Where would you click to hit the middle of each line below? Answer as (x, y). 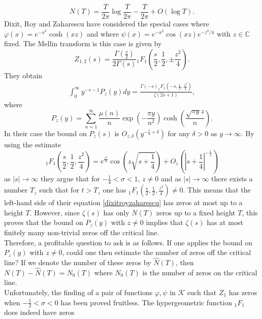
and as (171, 179)
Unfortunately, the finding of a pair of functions (78, 292)
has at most (225, 222)
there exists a (232, 179)
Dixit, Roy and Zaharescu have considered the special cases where (107, 24)
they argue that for (70, 179)
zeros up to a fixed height (196, 212)
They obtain (23, 75)
